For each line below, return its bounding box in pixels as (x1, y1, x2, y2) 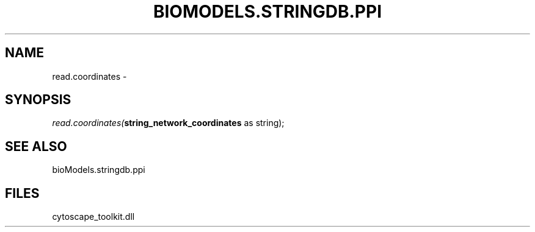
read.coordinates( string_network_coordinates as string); (52, 118, 285, 128)
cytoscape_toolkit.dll (52, 211, 135, 222)
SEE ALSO (5, 138, 67, 154)
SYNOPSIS (5, 92, 71, 108)
